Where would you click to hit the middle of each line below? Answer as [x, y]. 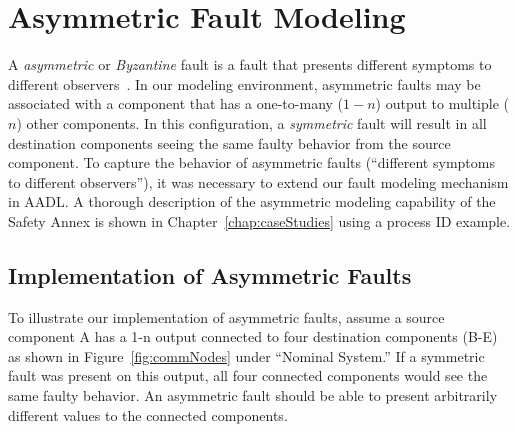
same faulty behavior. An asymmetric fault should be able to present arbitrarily [253, 395]
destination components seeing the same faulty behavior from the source [229, 142]
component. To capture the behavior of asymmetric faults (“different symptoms [251, 162]
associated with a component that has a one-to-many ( [176, 103]
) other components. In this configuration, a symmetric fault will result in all [251, 122]
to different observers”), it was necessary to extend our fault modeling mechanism [258, 181]
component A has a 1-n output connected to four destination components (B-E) [253, 336]
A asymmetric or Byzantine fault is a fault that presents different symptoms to [250, 64]
